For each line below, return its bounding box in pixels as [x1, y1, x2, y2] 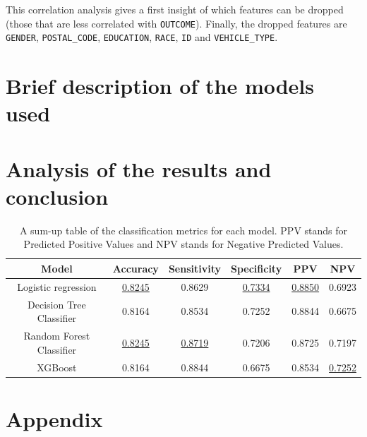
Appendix [6, 404, 103, 433]
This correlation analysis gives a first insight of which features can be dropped [6, 2, 344, 16]
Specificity [230, 261, 282, 275]
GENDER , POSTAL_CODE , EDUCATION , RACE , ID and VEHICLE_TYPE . [6, 30, 278, 44]
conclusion [6, 181, 109, 210]
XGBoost [37, 359, 77, 374]
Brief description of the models [6, 71, 314, 100]
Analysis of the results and [6, 154, 272, 183]
